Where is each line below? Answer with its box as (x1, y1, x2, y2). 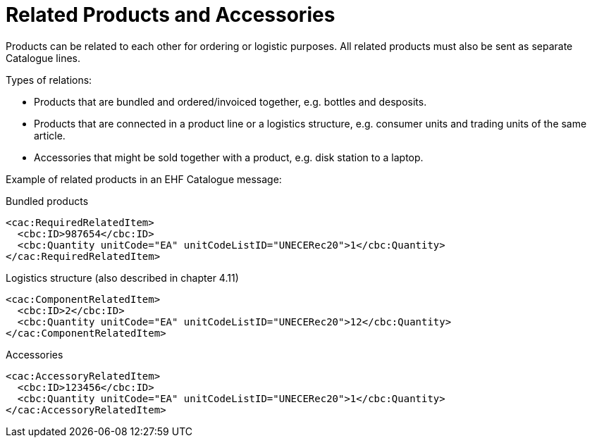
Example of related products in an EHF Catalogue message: (6, 173, 282, 185)
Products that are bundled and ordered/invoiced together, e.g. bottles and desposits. (34, 95, 427, 108)
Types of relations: (6, 73, 92, 86)
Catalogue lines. (6, 51, 80, 64)
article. (34, 129, 66, 142)
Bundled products (6, 194, 89, 207)
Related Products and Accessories (6, 3, 335, 27)
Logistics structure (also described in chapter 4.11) (6, 271, 239, 284)
